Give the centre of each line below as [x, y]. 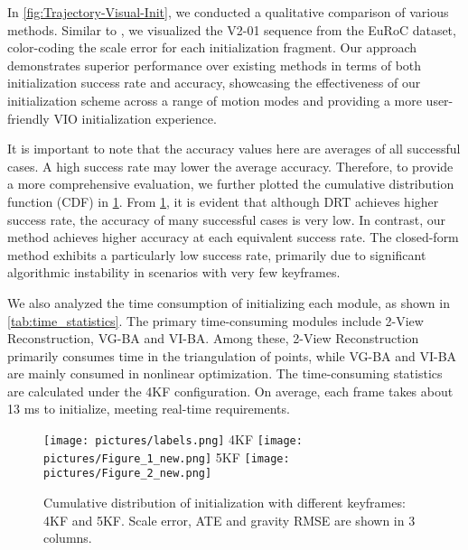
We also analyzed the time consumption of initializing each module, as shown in [229, 302]
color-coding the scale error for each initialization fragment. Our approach [212, 47]
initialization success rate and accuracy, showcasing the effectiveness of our [214, 83]
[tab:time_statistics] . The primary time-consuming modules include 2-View [215, 320]
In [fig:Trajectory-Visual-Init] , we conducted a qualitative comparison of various [228, 12]
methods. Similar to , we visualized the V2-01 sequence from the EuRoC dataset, [232, 29]
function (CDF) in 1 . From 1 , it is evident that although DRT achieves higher [223, 201]
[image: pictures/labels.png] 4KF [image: [173, 439]
